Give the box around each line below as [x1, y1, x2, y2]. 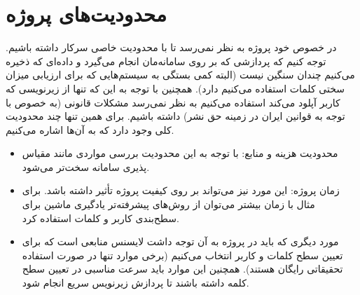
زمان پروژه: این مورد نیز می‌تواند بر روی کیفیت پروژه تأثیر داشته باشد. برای [22, 183, 340, 198]
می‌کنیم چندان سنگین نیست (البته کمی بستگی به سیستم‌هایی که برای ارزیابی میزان [6, 67, 355, 82]
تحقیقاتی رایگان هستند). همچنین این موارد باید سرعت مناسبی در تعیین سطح [22, 261, 343, 276]
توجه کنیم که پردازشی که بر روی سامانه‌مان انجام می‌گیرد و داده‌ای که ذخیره [6, 53, 326, 68]
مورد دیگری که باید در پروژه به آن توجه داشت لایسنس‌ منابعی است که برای [22, 234, 339, 249]
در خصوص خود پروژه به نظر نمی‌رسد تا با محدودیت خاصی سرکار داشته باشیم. [6, 40, 337, 55]
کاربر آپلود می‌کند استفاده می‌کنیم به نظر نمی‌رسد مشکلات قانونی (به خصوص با [6, 95, 340, 109]
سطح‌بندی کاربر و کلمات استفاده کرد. [22, 210, 179, 225]
